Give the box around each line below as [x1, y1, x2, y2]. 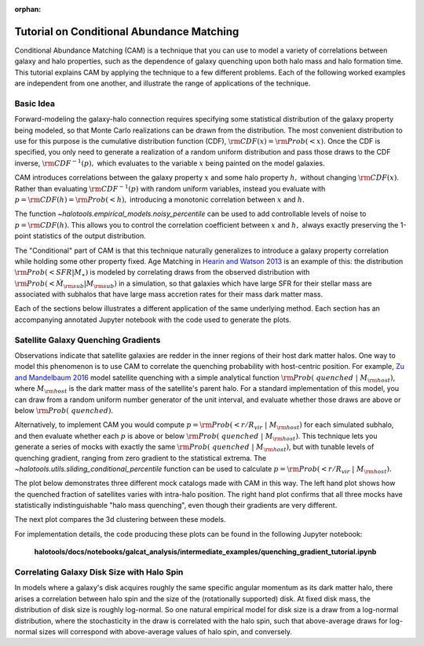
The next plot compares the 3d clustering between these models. [14, 515, 226, 524]
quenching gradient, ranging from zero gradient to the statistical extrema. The [14, 453, 267, 462]
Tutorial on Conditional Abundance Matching [14, 24, 239, 38]
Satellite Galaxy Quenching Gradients [14, 334, 161, 345]
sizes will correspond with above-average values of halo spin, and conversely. [38, 626, 293, 636]
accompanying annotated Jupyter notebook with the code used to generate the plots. [14, 315, 292, 324]
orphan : [14, 5, 42, 13]
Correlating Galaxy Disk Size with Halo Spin [14, 567, 184, 578]
